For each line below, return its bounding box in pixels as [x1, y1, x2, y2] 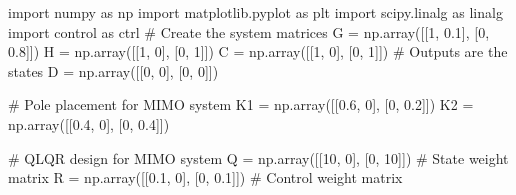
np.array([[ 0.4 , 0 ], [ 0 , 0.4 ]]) [8, 113, 170, 134]
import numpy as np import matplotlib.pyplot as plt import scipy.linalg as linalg [8, 2, 503, 22]
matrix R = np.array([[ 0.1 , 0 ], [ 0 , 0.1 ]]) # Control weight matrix [8, 167, 403, 188]
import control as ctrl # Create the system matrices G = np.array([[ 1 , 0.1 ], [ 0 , [8, 21, 490, 42]
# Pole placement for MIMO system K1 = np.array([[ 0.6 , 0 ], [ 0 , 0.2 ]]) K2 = [8, 94, 474, 115]
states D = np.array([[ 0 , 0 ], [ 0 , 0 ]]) [8, 60, 219, 81]
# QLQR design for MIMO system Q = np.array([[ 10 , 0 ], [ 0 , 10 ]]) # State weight [8, 147, 509, 168]
